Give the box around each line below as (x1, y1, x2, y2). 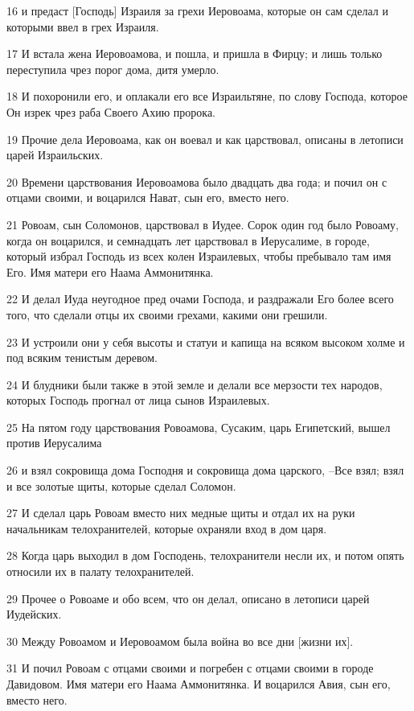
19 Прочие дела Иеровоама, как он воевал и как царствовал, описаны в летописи (6, 130, 404, 147)
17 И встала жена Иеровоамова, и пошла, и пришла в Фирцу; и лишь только (6, 45, 383, 62)
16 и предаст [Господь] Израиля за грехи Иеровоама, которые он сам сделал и (6, 2, 388, 18)
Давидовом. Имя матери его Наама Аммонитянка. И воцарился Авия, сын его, (6, 676, 391, 692)
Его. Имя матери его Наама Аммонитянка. (6, 263, 214, 280)
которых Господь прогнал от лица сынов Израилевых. (6, 392, 270, 409)
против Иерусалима (6, 434, 102, 451)
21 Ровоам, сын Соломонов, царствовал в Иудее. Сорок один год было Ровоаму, (6, 216, 400, 232)
